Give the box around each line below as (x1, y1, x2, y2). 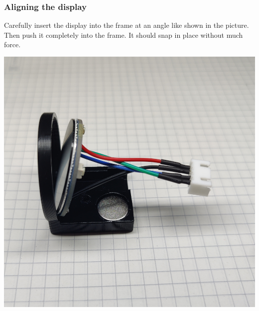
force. (4, 39, 21, 50)
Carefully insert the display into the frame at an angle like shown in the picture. (4, 20, 249, 30)
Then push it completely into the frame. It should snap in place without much (4, 29, 243, 40)
